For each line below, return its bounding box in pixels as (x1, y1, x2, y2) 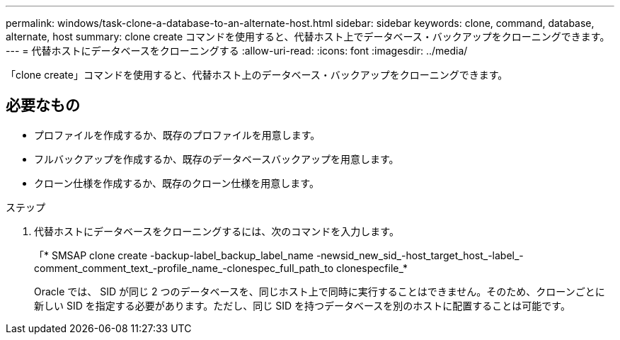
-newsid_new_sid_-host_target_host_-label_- (316, 249, 524, 261)
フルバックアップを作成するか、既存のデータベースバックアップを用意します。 (34, 152, 399, 165)
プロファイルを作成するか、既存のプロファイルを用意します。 (34, 128, 321, 141)
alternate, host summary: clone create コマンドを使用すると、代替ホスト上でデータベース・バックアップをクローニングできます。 (6, 30, 610, 42)
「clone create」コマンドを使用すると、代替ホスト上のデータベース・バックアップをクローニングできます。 (6, 69, 508, 81)
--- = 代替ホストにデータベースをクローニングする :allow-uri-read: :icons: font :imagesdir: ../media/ (6, 45, 468, 57)
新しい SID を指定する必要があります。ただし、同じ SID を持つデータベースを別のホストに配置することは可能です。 (34, 299, 570, 312)
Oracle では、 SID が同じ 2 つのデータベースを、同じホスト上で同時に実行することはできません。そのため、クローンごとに (34, 285, 605, 297)
